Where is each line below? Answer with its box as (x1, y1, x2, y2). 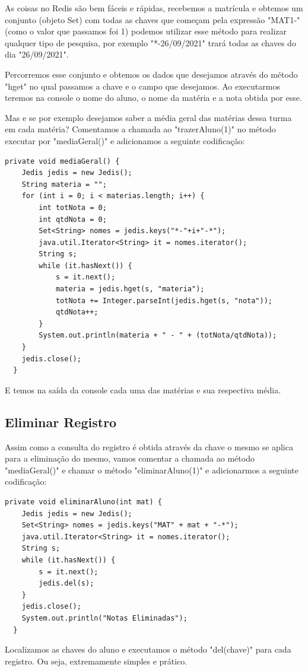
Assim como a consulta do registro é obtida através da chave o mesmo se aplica (5, 440, 293, 453)
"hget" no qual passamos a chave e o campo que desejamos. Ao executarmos (5, 79, 280, 92)
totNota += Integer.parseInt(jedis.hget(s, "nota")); (55, 296, 273, 305)
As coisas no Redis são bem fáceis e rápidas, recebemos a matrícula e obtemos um (5, 2, 303, 14)
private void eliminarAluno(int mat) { (5, 497, 162, 506)
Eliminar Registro (5, 412, 117, 431)
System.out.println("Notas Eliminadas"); (21, 613, 188, 622)
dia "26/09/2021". (5, 48, 69, 61)
